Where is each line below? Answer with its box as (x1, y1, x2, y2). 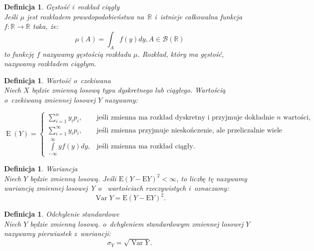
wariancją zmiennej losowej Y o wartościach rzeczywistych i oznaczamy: (4, 183, 229, 193)
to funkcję (4, 48, 34, 59)
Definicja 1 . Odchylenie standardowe (4, 209, 119, 219)
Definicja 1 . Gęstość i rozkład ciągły (4, 1, 120, 11)
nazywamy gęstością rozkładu (42, 48, 131, 59)
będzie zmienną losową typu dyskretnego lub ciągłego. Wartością (31, 85, 226, 95)
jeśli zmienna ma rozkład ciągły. (96, 143, 195, 150)
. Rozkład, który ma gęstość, (137, 48, 224, 59)
